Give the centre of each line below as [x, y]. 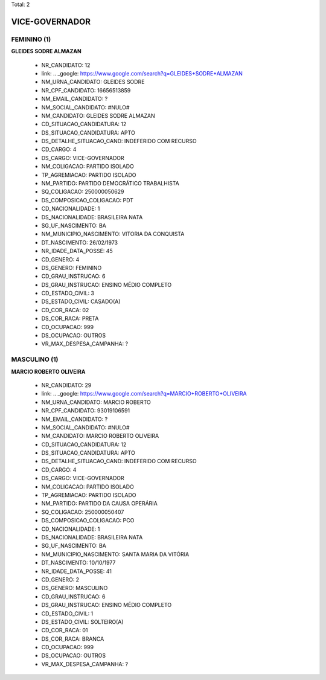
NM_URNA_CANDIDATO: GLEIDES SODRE [93, 82]
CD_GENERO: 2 [60, 579]
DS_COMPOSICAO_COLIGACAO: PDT [88, 200]
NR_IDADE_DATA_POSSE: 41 [76, 571]
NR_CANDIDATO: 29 [66, 385]
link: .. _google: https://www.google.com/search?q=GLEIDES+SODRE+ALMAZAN [142, 73]
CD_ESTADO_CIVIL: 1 [67, 614]
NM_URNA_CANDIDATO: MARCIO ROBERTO [96, 402]
